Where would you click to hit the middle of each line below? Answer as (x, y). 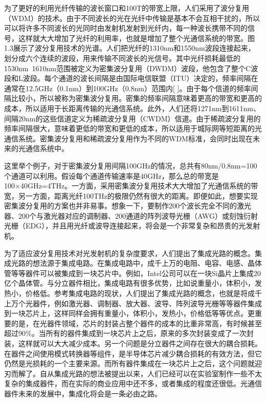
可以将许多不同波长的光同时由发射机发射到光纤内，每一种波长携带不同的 (126, 28)
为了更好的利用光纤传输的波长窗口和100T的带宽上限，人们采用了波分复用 (127, 8)
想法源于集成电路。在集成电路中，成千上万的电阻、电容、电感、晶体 (147, 263)
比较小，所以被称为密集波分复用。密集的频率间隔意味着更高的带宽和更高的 (136, 98)
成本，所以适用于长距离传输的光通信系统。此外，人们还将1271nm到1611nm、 (132, 108)
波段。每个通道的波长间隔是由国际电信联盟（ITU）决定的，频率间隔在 (140, 78)
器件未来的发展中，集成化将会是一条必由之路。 (83, 393)
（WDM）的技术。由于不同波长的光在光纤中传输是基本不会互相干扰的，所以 (132, 18)
